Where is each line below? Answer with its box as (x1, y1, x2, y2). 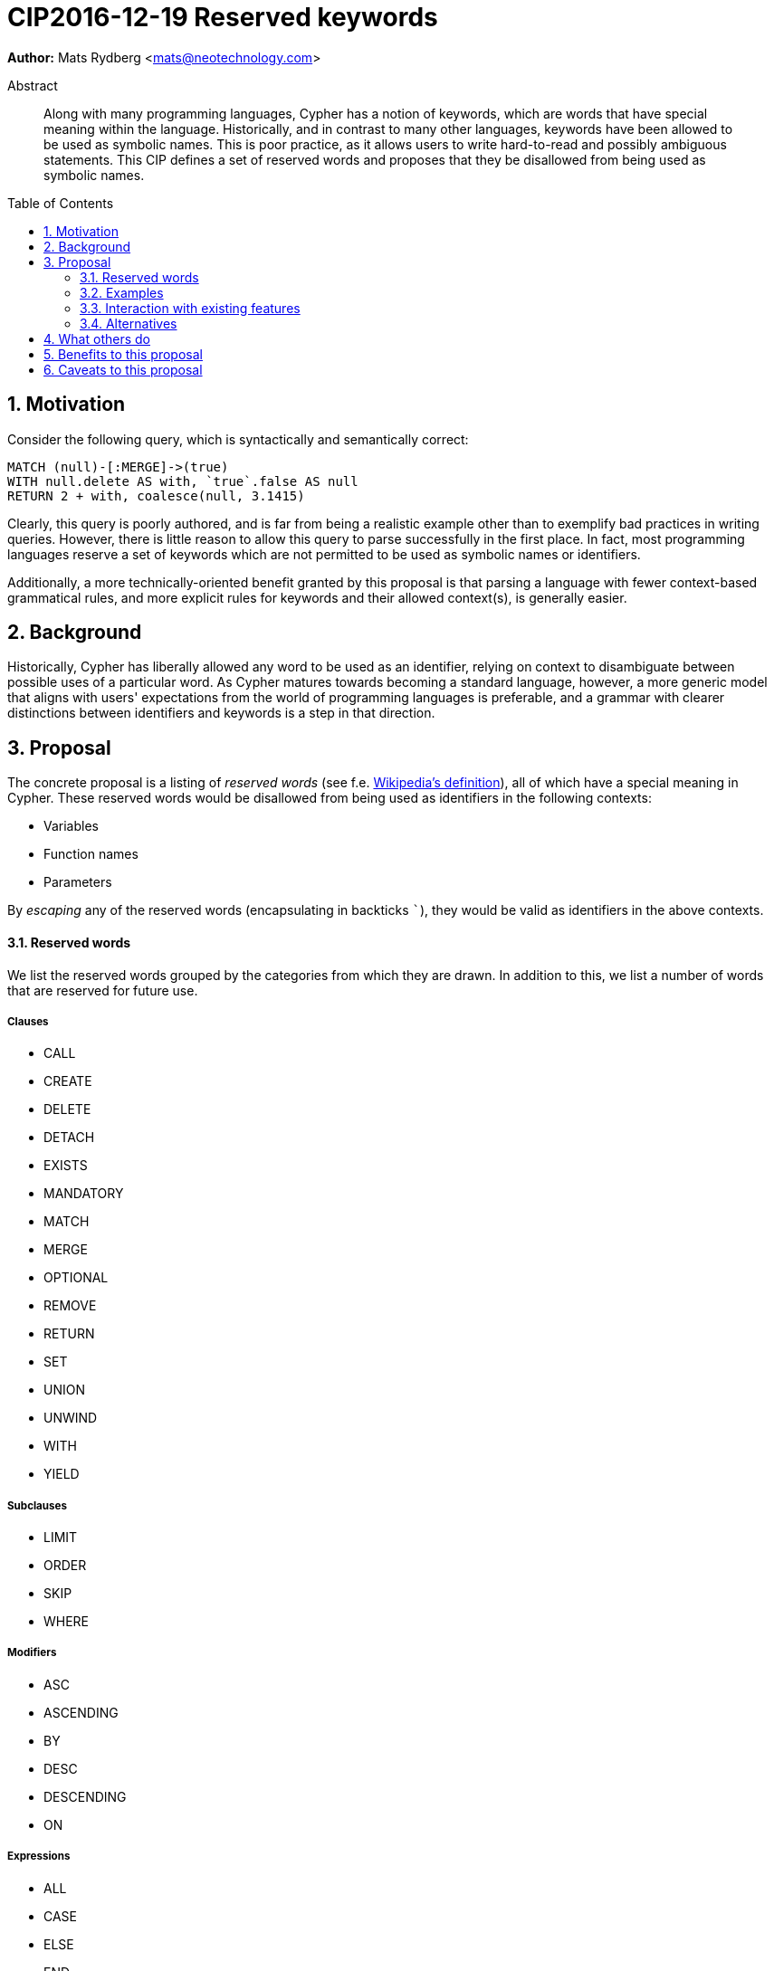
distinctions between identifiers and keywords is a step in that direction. (7, 705, 435, 721)
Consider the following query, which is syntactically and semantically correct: (7, 431, 469, 447)
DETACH (43, 1129, 95, 1146)
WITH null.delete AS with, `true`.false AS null (7, 473, 358, 489)
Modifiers (7, 1646, 57, 1660)
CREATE (43, 1073, 92, 1090)
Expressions (7, 1850, 71, 1863)
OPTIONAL (43, 1270, 109, 1286)
